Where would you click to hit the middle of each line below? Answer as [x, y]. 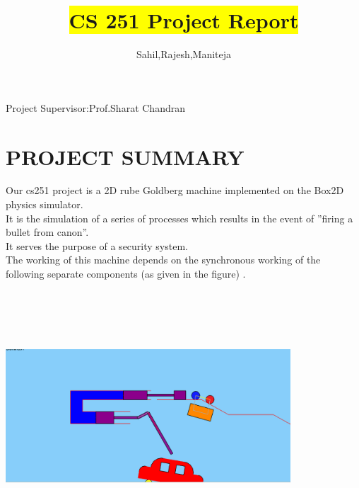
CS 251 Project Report [184, 20]
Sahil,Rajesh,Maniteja [184, 54]
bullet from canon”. [47, 232]
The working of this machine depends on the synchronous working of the [163, 260]
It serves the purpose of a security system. [97, 245]
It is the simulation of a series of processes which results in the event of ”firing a [179, 218]
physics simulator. [45, 204]
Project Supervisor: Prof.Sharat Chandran [95, 107]
